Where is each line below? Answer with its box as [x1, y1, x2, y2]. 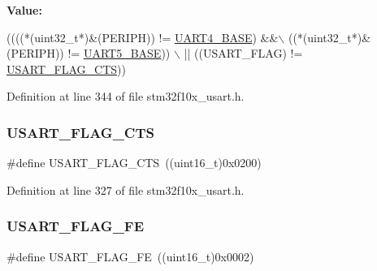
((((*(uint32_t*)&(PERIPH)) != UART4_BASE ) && [6, 28, 279, 45]
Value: [6, 2, 42, 18]
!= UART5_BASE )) [67, 45, 171, 62]
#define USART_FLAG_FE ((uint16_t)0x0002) [6, 247, 254, 265]
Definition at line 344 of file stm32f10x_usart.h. [6, 88, 245, 105]
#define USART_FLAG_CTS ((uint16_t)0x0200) [6, 154, 262, 171]
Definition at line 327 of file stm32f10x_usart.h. [6, 181, 245, 198]
